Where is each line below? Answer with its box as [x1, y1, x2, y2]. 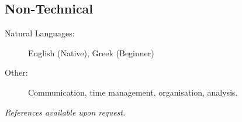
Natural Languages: [5, 27, 75, 39]
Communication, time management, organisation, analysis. [28, 86, 238, 98]
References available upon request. [5, 106, 126, 118]
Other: [5, 66, 28, 79]
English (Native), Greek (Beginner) [28, 46, 154, 59]
